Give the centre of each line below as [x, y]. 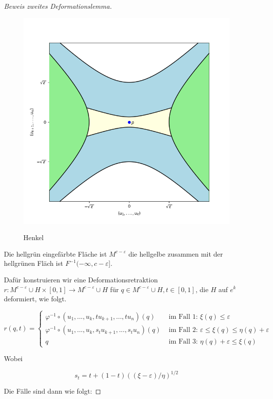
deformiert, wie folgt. [35, 299]
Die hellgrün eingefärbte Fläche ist [55, 253]
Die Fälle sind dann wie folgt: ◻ [53, 391]
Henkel [34, 237]
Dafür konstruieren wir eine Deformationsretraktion [81, 279]
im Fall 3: [183, 342]
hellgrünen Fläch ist [34, 263]
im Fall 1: [183, 317]
